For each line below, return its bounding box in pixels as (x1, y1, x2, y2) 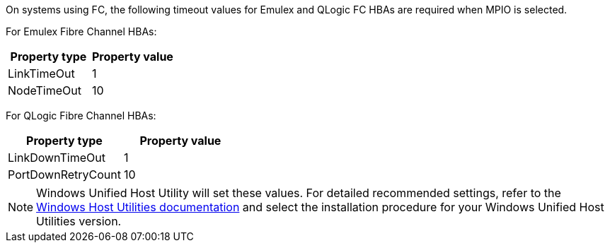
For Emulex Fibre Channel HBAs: (6, 25, 157, 37)
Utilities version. (36, 214, 122, 228)
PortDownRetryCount (8, 167, 121, 182)
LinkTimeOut (8, 66, 75, 81)
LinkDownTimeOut (8, 150, 105, 165)
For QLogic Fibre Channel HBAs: (6, 110, 156, 122)
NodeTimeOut (8, 83, 81, 98)
